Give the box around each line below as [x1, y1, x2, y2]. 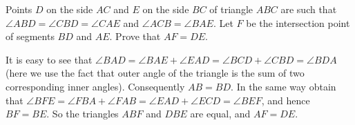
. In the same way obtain [231, 79, 336, 93]
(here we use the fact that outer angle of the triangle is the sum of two [6, 66, 305, 80]
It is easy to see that [6, 52, 93, 66]
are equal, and [190, 106, 251, 121]
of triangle [209, 2, 253, 16]
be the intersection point [246, 15, 350, 30]
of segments [6, 29, 55, 44]
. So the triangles [46, 106, 119, 121]
